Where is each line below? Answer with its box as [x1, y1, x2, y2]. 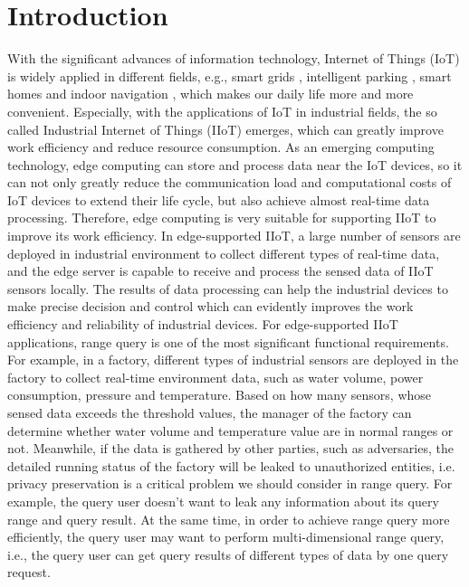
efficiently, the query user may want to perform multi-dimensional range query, [7, 527, 445, 546]
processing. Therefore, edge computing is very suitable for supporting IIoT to [7, 208, 436, 227]
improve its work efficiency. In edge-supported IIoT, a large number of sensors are [7, 226, 461, 245]
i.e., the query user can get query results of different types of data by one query [7, 544, 449, 563]
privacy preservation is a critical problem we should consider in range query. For [7, 474, 453, 493]
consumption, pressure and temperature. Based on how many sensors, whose [7, 385, 432, 404]
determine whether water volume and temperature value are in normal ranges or [7, 421, 454, 440]
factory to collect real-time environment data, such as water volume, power [7, 367, 424, 386]
